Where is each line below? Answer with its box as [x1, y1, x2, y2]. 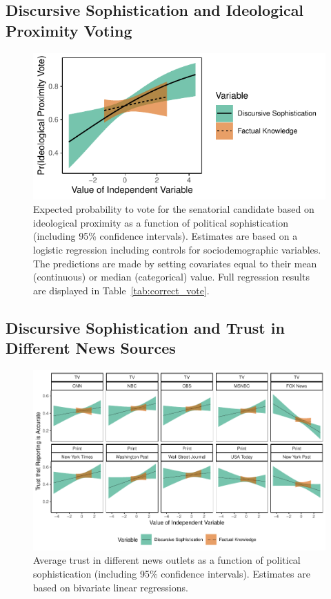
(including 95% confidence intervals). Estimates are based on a [33, 229, 298, 243]
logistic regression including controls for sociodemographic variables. [33, 242, 321, 256]
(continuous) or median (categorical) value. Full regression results [33, 269, 310, 284]
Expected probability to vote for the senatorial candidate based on [33, 202, 314, 216]
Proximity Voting [6, 19, 132, 41]
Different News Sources [6, 337, 176, 359]
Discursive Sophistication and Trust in [6, 316, 285, 338]
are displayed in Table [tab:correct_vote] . [33, 283, 210, 297]
